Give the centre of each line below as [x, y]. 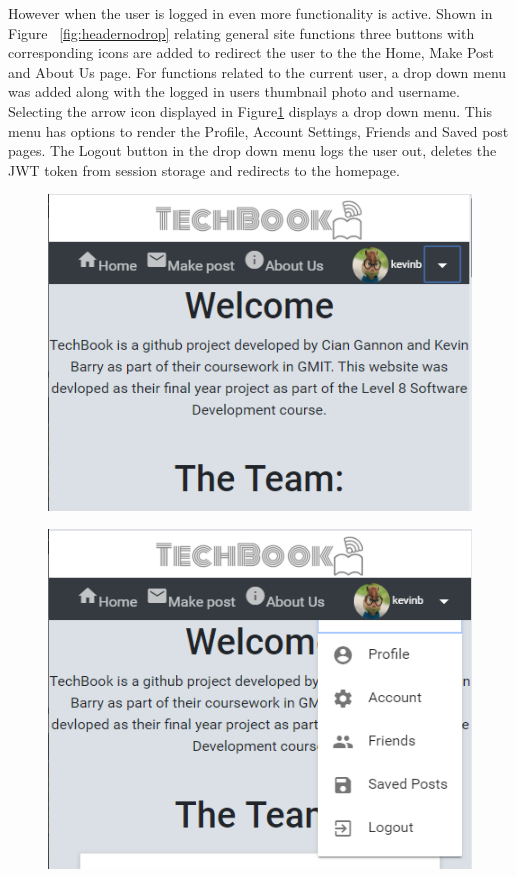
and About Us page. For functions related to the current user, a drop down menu [257, 71]
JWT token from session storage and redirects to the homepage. [204, 169]
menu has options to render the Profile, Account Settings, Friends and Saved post [258, 130]
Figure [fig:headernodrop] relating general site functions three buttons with [241, 32]
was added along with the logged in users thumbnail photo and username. [234, 91]
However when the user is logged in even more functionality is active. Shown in [250, 13]
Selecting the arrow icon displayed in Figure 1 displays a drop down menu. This [250, 110]
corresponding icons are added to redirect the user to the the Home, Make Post [251, 52]
